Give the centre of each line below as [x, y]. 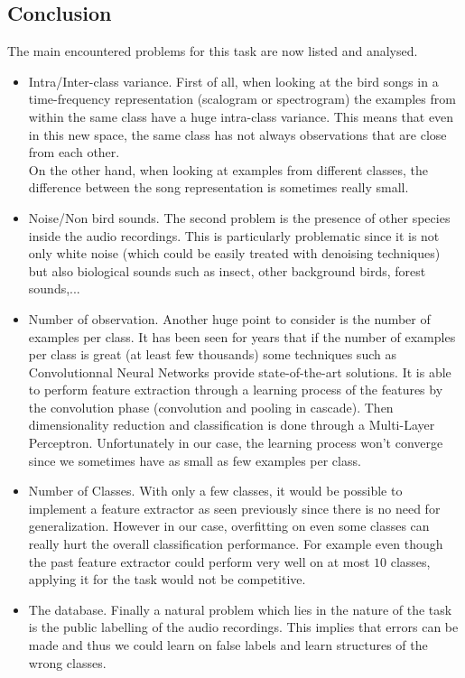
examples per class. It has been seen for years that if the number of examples [242, 336]
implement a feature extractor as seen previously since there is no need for [234, 508]
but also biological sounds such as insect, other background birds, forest [227, 270]
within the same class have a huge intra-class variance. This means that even [241, 116]
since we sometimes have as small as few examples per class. [195, 460]
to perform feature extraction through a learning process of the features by [236, 390]
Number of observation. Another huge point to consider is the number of [229, 318]
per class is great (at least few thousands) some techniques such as [212, 354]
